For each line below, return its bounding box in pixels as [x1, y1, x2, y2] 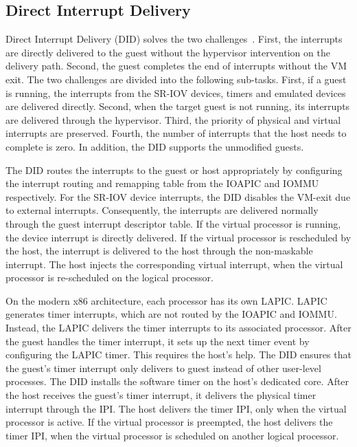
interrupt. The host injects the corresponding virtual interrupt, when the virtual [5, 257, 343, 271]
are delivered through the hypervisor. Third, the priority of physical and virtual [5, 112, 341, 127]
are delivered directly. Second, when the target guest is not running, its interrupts [5, 99, 350, 113]
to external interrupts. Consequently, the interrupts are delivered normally [5, 203, 319, 217]
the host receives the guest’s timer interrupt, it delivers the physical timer [5, 388, 316, 402]
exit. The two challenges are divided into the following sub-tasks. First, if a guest [5, 72, 347, 86]
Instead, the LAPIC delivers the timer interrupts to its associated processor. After [5, 320, 352, 335]
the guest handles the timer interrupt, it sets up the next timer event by [5, 334, 310, 348]
